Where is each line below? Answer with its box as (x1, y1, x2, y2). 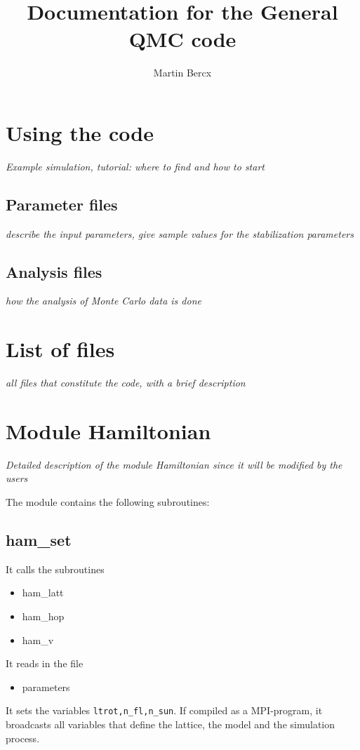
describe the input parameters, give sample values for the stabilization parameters (6, 226, 354, 241)
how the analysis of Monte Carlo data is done (6, 293, 201, 308)
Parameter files (6, 193, 118, 215)
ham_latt (22, 585, 64, 600)
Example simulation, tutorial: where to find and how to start (6, 159, 265, 173)
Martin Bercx (153, 65, 212, 80)
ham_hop (22, 609, 65, 624)
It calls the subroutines (6, 561, 105, 576)
